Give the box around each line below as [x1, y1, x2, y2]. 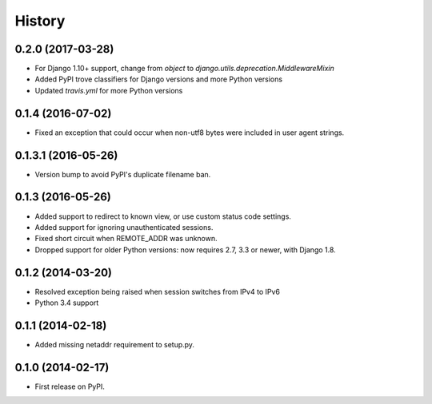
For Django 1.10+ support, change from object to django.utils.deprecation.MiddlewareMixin [34, 64, 335, 73]
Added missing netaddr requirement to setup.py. [34, 339, 195, 349]
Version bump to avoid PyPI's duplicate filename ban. [34, 169, 211, 179]
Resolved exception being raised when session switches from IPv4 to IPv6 [34, 287, 280, 296]
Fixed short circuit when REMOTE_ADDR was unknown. [34, 234, 218, 244]
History [14, 12, 66, 30]
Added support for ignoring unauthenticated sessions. [34, 222, 214, 232]
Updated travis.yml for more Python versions [34, 85, 183, 95]
